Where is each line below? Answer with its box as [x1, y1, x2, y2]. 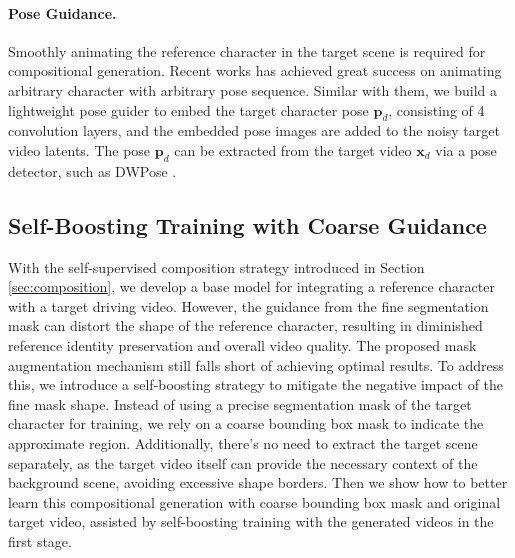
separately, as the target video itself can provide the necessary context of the [8, 452, 478, 473]
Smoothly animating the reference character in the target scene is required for [8, 40, 486, 61]
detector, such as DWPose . [8, 160, 177, 181]
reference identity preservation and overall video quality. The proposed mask [8, 334, 477, 355]
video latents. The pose [8, 139, 151, 160]
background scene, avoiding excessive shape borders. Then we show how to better [8, 472, 508, 493]
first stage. [8, 530, 72, 551]
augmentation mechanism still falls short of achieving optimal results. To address [8, 354, 504, 375]
